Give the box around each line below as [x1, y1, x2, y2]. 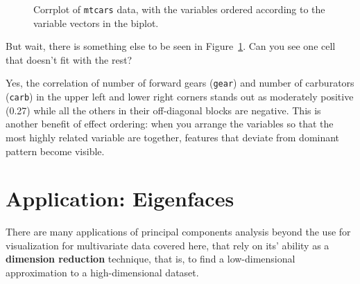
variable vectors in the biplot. [33, 15, 159, 30]
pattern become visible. [6, 143, 105, 158]
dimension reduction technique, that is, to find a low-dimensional [6, 251, 295, 266]
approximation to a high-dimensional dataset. [6, 265, 199, 280]
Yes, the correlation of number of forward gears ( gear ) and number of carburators [6, 76, 354, 90]
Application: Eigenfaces [6, 184, 234, 213]
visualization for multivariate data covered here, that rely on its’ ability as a [6, 238, 329, 252]
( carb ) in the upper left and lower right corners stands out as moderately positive [6, 89, 354, 104]
